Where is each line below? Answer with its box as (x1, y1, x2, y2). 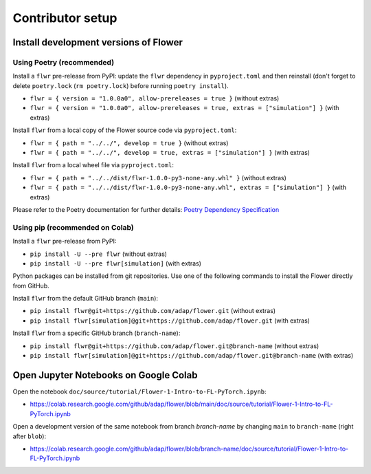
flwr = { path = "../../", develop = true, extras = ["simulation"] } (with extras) (30, 149, 311, 157)
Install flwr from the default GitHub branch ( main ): (12, 294, 158, 303)
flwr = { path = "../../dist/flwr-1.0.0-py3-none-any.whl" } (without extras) (30, 173, 286, 182)
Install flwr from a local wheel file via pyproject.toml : (12, 161, 175, 169)
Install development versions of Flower (12, 36, 183, 48)
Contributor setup (12, 10, 117, 25)
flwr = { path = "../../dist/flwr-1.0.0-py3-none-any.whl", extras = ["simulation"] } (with (30, 183, 347, 192)
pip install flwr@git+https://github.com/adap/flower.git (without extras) (30, 307, 276, 315)
